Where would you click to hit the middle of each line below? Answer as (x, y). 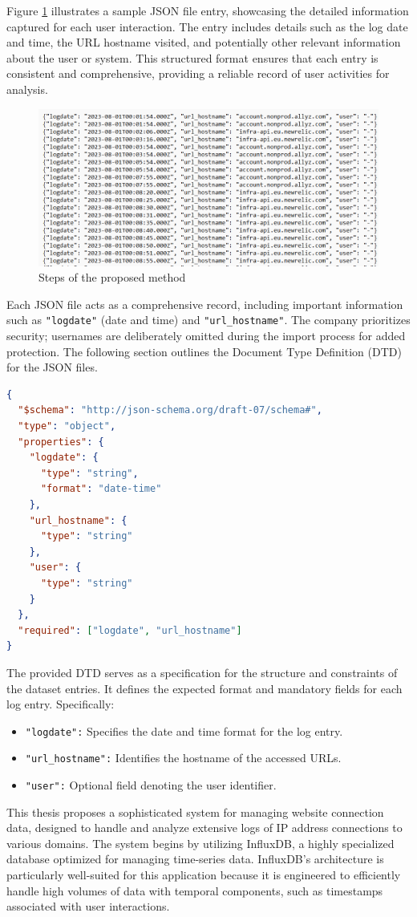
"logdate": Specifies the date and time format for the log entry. (184, 730)
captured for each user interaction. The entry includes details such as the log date (207, 26)
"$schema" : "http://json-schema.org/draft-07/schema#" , (170, 410)
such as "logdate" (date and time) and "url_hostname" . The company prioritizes (208, 320)
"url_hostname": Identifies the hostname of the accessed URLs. (183, 758)
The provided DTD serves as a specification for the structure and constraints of (202, 672)
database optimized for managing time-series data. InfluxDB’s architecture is (195, 859)
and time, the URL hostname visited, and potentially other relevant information (204, 42)
